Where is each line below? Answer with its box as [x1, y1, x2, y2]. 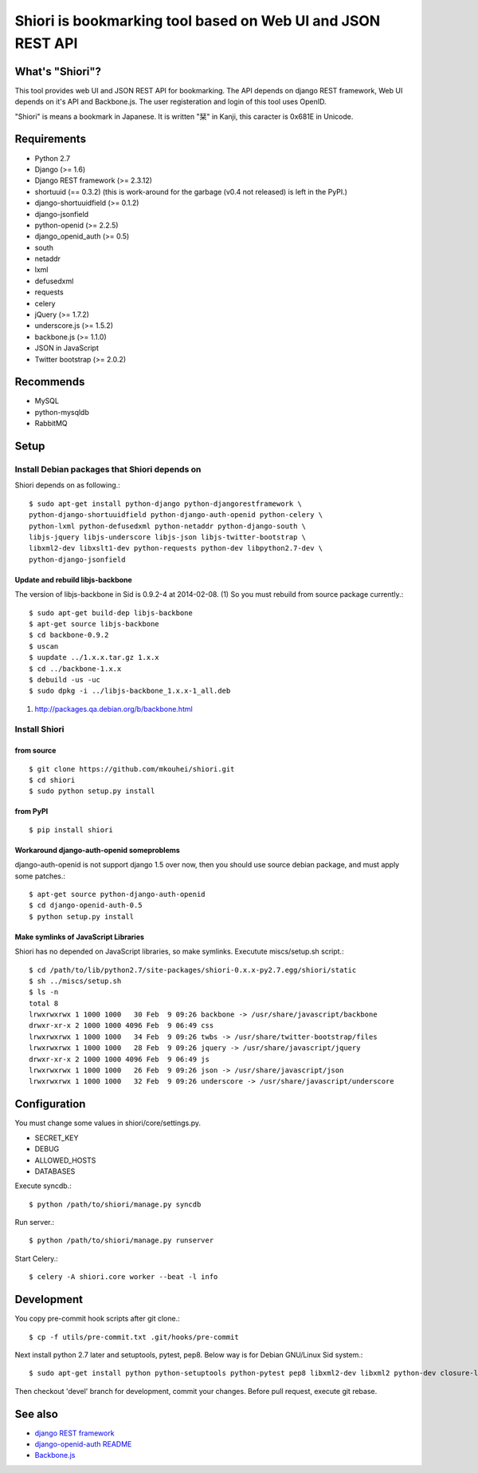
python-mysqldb [34, 407, 89, 417]
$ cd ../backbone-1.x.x [29, 664, 122, 673]
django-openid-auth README [34, 1439, 132, 1449]
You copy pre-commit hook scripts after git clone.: [14, 1313, 180, 1324]
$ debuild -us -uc [29, 675, 101, 684]
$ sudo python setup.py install [29, 787, 155, 796]
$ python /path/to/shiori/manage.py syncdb [29, 1199, 202, 1209]
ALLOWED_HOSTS [34, 1155, 96, 1165]
